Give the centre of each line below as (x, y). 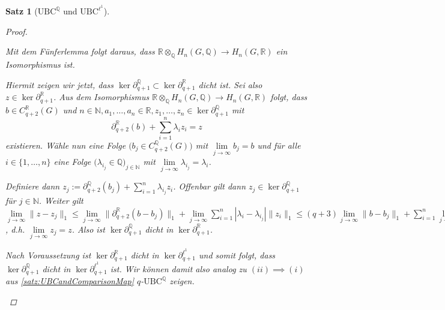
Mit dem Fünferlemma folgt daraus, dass (80, 51)
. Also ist (88, 229)
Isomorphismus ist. (40, 64)
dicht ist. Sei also (230, 84)
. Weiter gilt (61, 200)
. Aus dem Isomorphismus (101, 97)
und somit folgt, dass (237, 255)
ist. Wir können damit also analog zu (178, 268)
